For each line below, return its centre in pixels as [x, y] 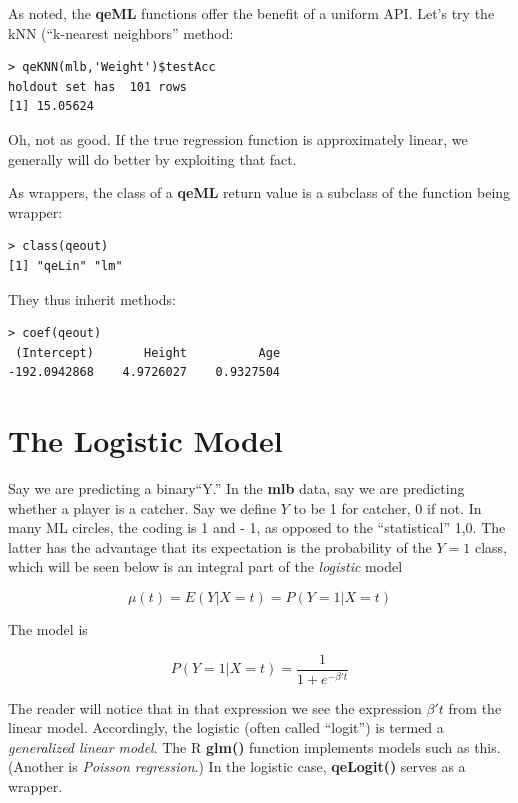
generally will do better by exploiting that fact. [152, 158]
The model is [48, 629]
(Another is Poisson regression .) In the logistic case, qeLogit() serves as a [237, 766]
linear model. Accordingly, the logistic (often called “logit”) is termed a [226, 727]
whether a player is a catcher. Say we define [142, 507]
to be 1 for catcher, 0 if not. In [387, 507]
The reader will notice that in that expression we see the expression [215, 707]
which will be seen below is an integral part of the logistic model [205, 566]
